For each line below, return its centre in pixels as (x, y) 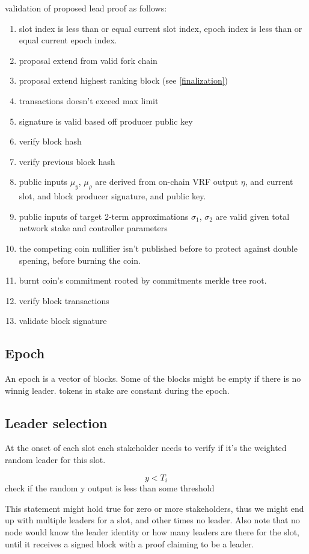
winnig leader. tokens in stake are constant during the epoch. (117, 390)
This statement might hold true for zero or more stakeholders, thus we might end (154, 508)
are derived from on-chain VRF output (167, 182)
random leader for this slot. (55, 460)
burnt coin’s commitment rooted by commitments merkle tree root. (143, 280)
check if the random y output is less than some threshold (110, 488)
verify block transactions (64, 300)
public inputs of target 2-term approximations (104, 216)
